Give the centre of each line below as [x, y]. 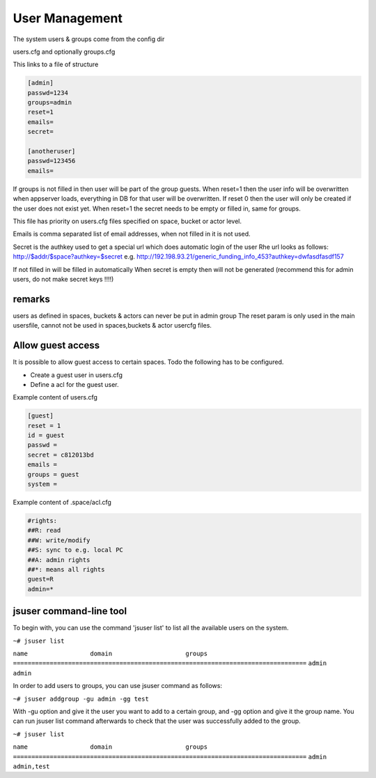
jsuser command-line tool [70, 611]
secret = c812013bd [61, 455]
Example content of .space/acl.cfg [62, 503]
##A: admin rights [59, 560]
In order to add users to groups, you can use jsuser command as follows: [118, 686]
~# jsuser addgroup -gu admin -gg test [81, 699]
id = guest [46, 435]
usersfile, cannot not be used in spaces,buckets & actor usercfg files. [112, 326]
